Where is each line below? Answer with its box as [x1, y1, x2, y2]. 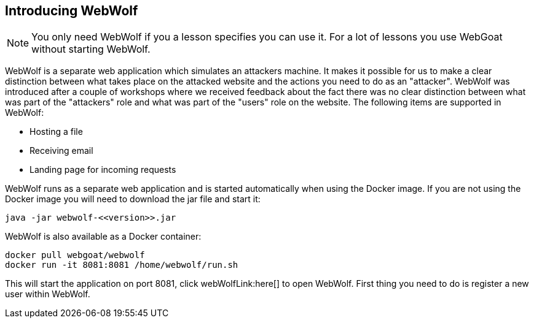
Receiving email [29, 145, 93, 156]
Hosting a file [29, 126, 83, 137]
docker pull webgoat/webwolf [5, 250, 145, 260]
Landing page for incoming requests [29, 164, 176, 175]
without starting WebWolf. [31, 43, 151, 56]
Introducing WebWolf [5, 3, 138, 18]
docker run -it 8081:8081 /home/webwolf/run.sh [5, 260, 238, 270]
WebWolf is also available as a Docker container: [5, 231, 202, 242]
